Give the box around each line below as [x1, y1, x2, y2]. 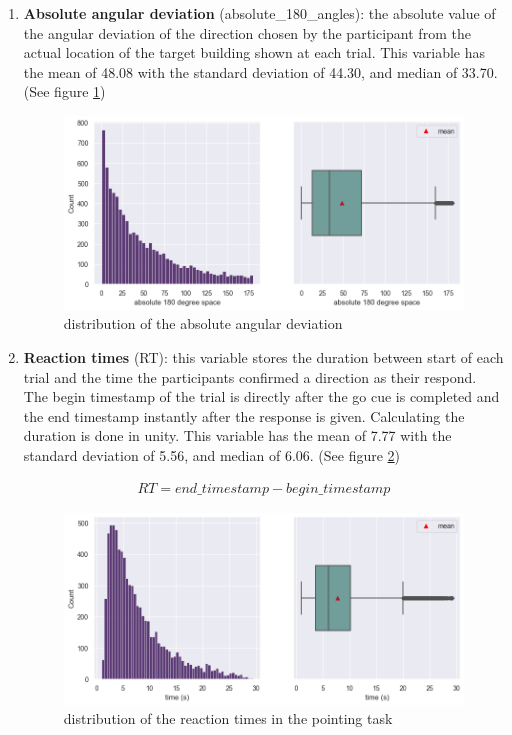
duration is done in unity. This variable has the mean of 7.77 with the [23, 425, 452, 446]
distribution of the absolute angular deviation [63, 313, 343, 334]
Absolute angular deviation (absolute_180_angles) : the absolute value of [23, 3, 496, 23]
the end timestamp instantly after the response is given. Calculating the [23, 405, 465, 426]
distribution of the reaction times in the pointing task [63, 708, 393, 729]
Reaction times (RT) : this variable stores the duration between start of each [23, 347, 504, 368]
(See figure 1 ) [23, 81, 106, 102]
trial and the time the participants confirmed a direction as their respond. [23, 366, 477, 387]
